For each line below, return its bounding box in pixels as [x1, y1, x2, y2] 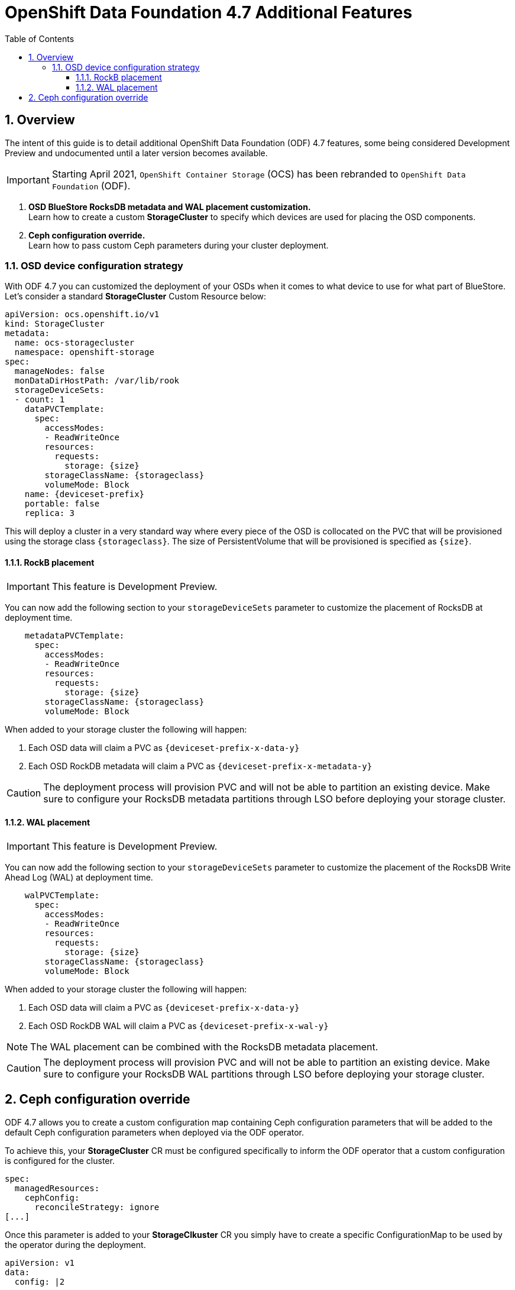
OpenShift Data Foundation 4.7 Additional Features [5, 2, 413, 22]
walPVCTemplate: [24, 890, 100, 900]
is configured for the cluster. [5, 1155, 115, 1166]
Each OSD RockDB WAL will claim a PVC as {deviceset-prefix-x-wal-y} [28, 1020, 329, 1031]
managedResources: [14, 1183, 100, 1193]
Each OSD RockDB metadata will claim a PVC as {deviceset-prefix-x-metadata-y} [28, 760, 373, 771]
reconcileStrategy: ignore [34, 1202, 160, 1212]
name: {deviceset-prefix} [24, 489, 145, 499]
